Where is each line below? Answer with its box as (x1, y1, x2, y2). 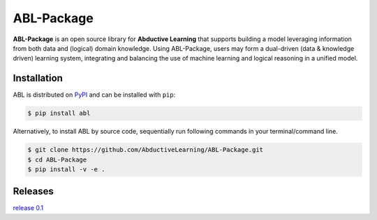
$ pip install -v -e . (27, 165, 105, 173)
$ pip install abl (27, 109, 91, 118)
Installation (13, 72, 63, 84)
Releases (13, 185, 54, 198)
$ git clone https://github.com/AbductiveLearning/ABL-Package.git (27, 146, 264, 154)
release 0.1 (13, 204, 44, 212)
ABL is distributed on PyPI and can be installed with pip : (13, 91, 176, 99)
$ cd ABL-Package (27, 155, 87, 164)
